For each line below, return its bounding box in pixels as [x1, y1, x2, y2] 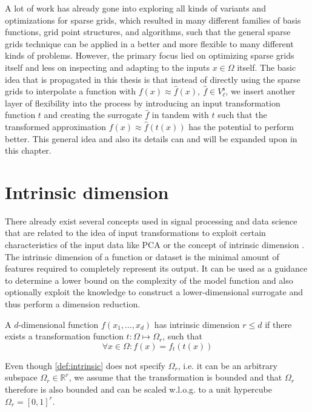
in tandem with [151, 108, 209, 121]
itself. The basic [237, 60, 296, 73]
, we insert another [225, 85, 296, 97]
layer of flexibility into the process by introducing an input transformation [5, 96, 280, 109]
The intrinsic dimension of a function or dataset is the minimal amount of [5, 250, 279, 263]
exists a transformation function [5, 330, 124, 342]
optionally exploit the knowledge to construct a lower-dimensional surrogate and [5, 286, 303, 298]
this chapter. [5, 144, 51, 157]
